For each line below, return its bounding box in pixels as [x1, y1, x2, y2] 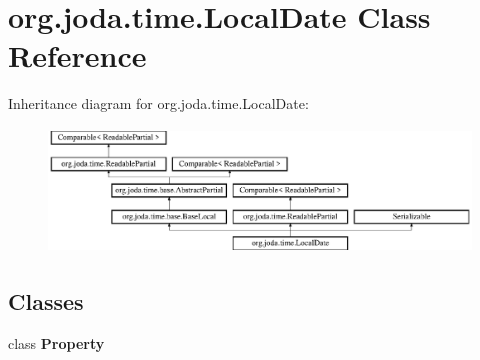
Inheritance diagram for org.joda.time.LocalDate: [8, 93, 309, 114]
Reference [8, 35, 147, 76]
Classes [8, 286, 84, 317]
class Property [8, 333, 105, 354]
